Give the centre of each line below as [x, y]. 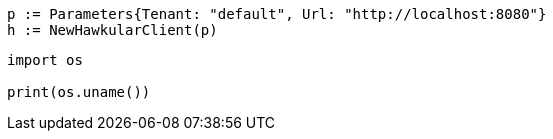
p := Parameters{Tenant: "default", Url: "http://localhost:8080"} [277, 14]
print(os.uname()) [79, 92]
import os [45, 60]
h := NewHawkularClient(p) [112, 30]
